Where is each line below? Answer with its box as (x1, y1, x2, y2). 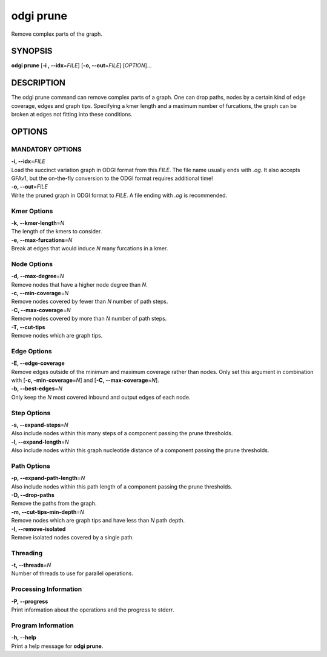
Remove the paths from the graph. (11, 500, 97, 507)
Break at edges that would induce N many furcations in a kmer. (11, 245, 168, 252)
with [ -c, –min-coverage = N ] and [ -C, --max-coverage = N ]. (11, 376, 160, 384)
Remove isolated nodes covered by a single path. (11, 533, 134, 541)
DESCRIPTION (11, 78, 66, 88)
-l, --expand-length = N (11, 438, 69, 445)
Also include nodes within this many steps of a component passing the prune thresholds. (11, 430, 233, 437)
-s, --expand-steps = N (11, 421, 69, 429)
